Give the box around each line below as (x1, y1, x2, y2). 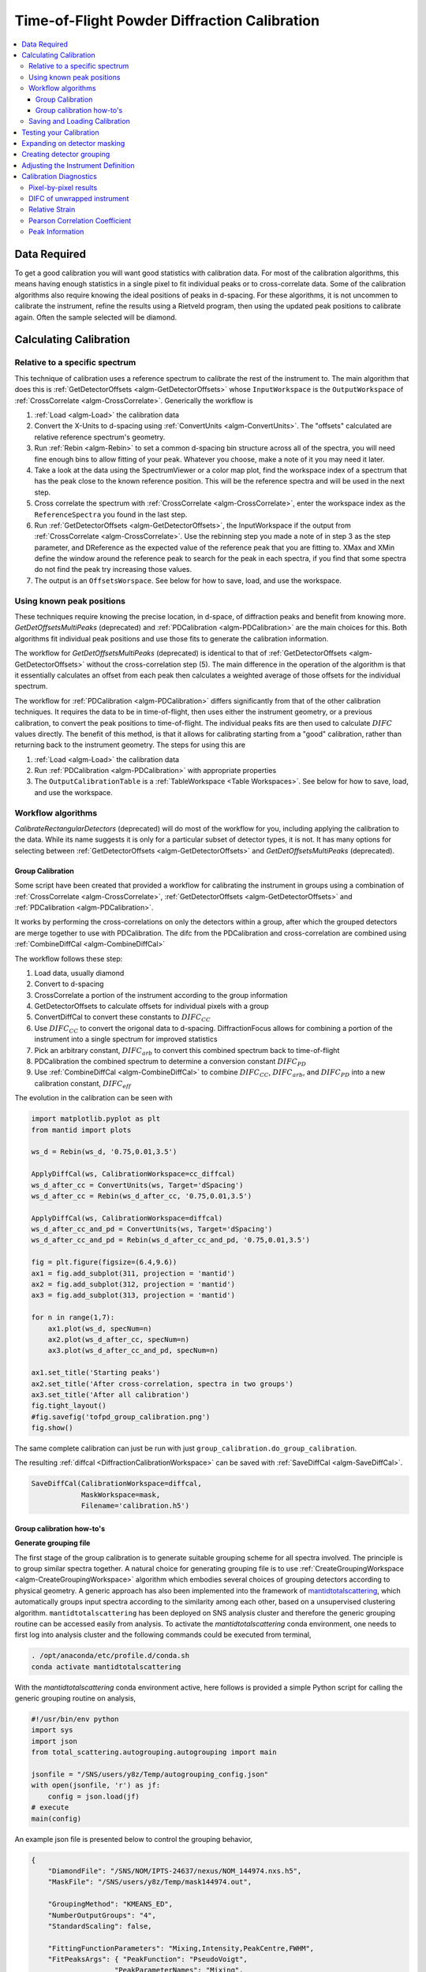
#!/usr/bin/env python (31, 1715, 119, 1724)
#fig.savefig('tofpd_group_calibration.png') (31, 1412, 211, 1421)
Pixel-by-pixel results (28, 182, 98, 192)
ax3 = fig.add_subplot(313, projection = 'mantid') (31, 1290, 236, 1300)
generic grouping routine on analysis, (14, 1694, 136, 1703)
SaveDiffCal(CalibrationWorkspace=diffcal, (31, 1479, 203, 1488)
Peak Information (28, 227, 84, 237)
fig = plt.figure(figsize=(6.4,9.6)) (31, 1258, 177, 1267)
